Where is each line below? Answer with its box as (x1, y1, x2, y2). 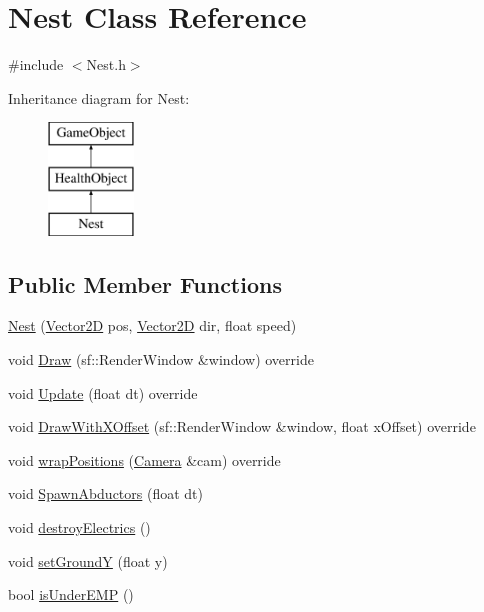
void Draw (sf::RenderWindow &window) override (8, 349, 314, 370)
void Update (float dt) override (8, 382, 198, 403)
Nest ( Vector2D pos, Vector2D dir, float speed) (8, 315, 297, 336)
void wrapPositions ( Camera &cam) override (8, 449, 281, 470)
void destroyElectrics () (8, 517, 151, 538)
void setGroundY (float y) (8, 550, 168, 571)
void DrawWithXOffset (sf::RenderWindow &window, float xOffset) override (8, 416, 476, 437)
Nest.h (86, 54, 126, 75)
